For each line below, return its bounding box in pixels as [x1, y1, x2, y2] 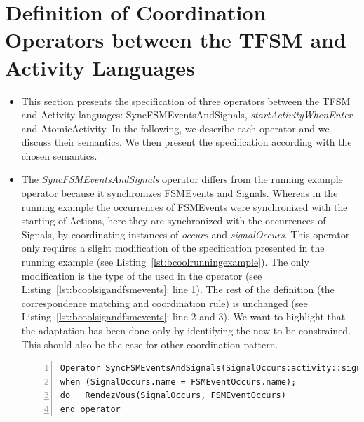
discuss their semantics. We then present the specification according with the [21, 135, 352, 149]
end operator [60, 404, 121, 414]
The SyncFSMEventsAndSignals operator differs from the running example [21, 172, 343, 186]
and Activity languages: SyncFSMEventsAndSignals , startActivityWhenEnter [21, 107, 353, 122]
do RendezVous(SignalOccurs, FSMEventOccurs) [60, 390, 286, 401]
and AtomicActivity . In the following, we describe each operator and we [21, 121, 330, 135]
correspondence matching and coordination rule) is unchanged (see [21, 295, 308, 310]
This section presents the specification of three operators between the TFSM [21, 93, 351, 108]
